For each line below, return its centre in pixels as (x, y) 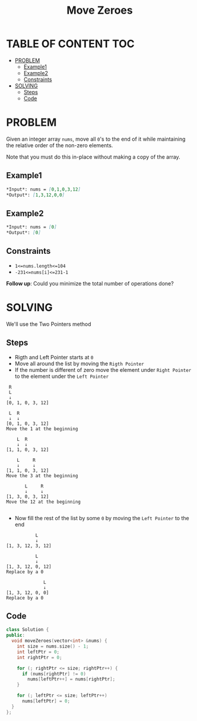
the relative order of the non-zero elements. (60, 145)
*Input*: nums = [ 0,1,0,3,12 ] (44, 189)
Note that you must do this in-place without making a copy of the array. (93, 157)
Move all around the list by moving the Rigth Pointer (79, 363)
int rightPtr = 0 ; (39, 657)
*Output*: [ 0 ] (24, 233)
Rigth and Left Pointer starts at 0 (54, 357)
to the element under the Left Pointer (61, 376)
